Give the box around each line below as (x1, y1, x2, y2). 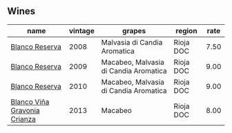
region (175, 25, 198, 35)
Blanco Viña (10, 96, 50, 106)
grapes (122, 25, 146, 35)
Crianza (10, 114, 36, 123)
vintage (68, 25, 95, 35)
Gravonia (10, 105, 40, 115)
